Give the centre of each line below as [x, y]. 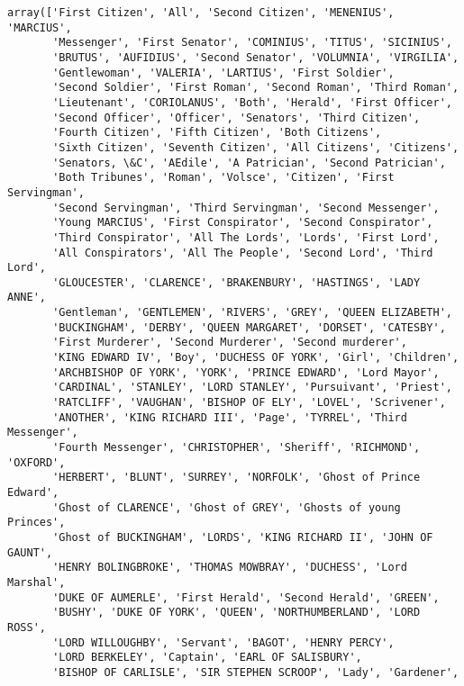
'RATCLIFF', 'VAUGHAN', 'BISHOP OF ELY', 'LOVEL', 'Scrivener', [249, 403]
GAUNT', [30, 552]
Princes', [36, 523]
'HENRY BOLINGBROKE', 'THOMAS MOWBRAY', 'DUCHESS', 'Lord [230, 568]
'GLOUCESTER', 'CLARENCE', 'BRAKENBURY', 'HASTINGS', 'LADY [237, 282]
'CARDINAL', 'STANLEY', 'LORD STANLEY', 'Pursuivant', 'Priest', [252, 388]
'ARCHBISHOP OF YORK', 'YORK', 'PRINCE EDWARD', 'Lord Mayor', [246, 372]
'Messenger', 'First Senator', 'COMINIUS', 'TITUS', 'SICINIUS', [252, 43]
